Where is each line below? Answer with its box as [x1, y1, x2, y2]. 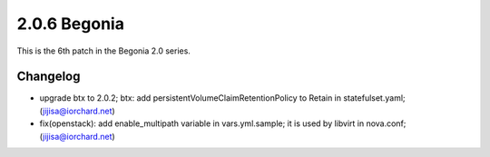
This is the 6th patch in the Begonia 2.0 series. [16, 45, 191, 56]
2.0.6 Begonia [16, 14, 124, 34]
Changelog [16, 69, 81, 84]
